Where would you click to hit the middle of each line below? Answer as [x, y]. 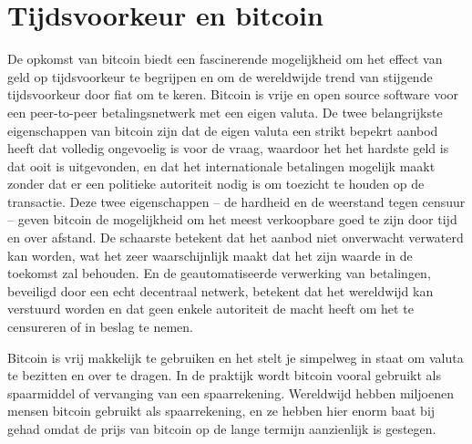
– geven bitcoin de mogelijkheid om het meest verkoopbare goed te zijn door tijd [232, 219]
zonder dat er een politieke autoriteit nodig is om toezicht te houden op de [216, 184]
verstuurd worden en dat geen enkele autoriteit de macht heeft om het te [210, 309]
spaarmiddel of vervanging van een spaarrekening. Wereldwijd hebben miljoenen [231, 392]
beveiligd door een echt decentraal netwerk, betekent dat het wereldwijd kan [221, 290]
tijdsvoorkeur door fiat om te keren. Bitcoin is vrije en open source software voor [233, 94]
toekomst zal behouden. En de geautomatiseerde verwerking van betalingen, [219, 273]
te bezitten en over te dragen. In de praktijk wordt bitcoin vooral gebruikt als [224, 375]
